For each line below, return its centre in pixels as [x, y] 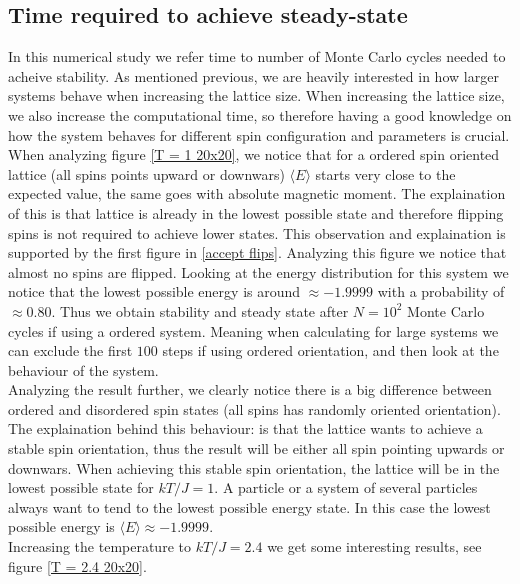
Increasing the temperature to [99, 546]
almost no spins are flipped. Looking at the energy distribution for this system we [258, 271]
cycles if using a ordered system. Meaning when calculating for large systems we [253, 330]
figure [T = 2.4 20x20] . [77, 565]
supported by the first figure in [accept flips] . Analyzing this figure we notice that [257, 252]
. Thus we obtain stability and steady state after [200, 310]
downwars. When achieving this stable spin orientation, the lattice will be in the [254, 467]
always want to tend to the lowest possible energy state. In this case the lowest [249, 506]
